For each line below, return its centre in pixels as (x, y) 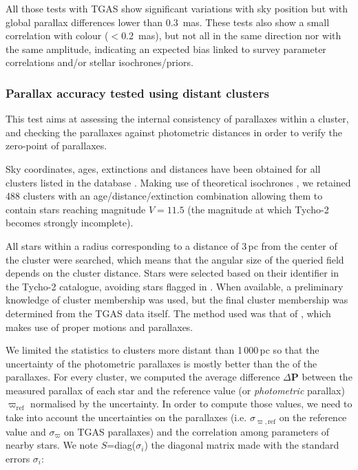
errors (18, 458)
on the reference (313, 417)
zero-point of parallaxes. (56, 146)
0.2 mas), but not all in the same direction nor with (231, 35)
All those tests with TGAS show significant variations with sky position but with (177, 8)
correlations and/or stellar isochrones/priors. (99, 62)
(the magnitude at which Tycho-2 (258, 209)
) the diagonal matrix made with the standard (242, 445)
